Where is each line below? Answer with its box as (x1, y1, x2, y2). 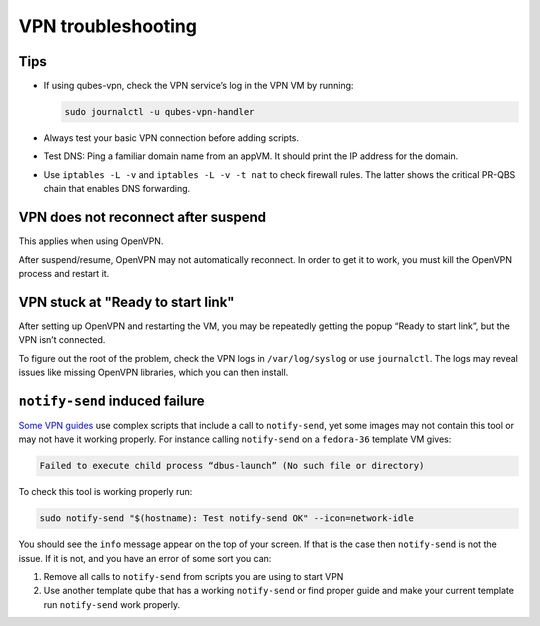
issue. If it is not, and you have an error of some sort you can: (18, 552, 272, 564)
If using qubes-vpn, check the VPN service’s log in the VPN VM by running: (43, 80, 354, 92)
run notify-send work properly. (43, 598, 181, 610)
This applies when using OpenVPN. (18, 235, 164, 247)
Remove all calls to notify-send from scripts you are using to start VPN (43, 570, 344, 582)
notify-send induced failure (18, 392, 205, 409)
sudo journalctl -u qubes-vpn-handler (64, 106, 255, 118)
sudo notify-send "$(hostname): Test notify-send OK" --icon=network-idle (39, 513, 415, 524)
